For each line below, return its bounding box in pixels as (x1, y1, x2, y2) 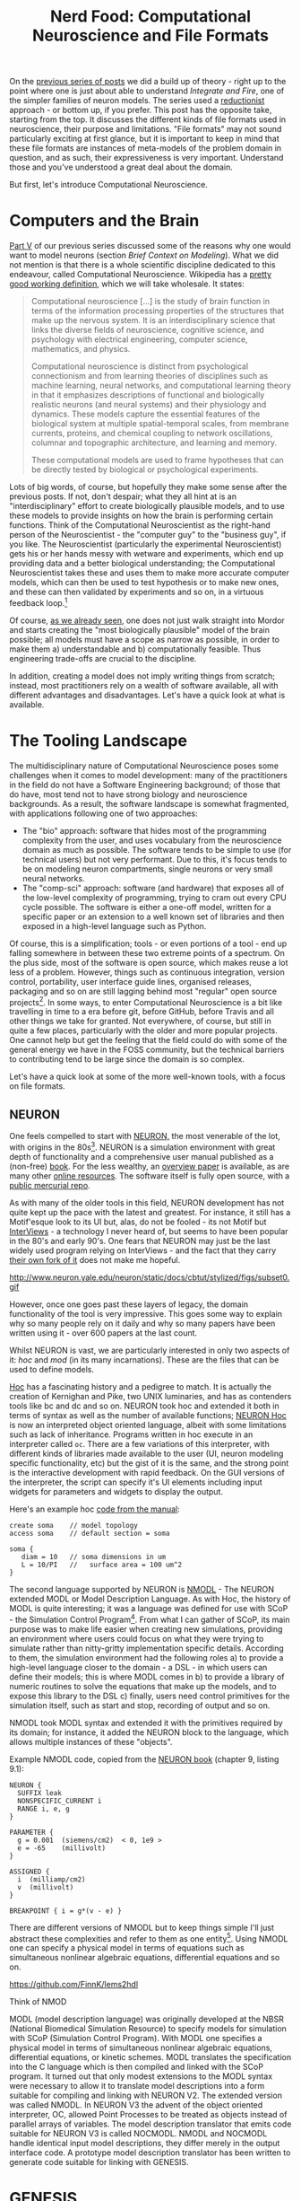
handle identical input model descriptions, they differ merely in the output (9, 2138, 280, 2149)
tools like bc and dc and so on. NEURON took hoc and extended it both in (9, 1400, 279, 1411)
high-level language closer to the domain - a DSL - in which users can (9, 1662, 268, 1672)
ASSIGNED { (9, 1867, 50, 1876)
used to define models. (9, 1364, 94, 1374)
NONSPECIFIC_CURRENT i (17, 1796, 102, 1805)
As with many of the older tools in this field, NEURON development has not (9, 1197, 285, 1208)
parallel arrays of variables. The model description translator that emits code (9, 2118, 292, 2129)
